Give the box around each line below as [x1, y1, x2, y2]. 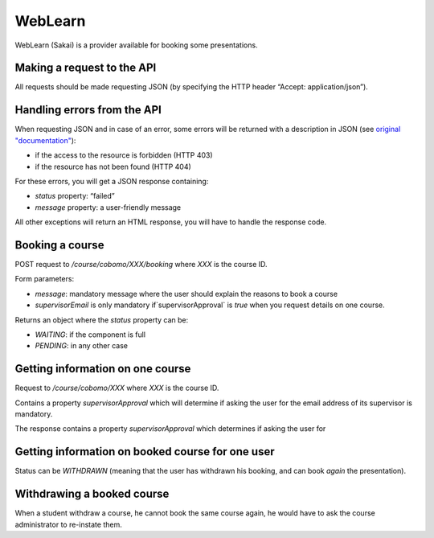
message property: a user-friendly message [35, 202, 182, 212]
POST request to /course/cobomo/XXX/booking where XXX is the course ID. [14, 260, 268, 269]
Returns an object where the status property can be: [14, 314, 189, 325]
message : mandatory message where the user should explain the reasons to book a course [35, 289, 338, 298]
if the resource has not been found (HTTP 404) [35, 162, 192, 171]
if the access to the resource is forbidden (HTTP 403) [35, 150, 213, 160]
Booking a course [14, 238, 104, 252]
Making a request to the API [14, 61, 157, 75]
